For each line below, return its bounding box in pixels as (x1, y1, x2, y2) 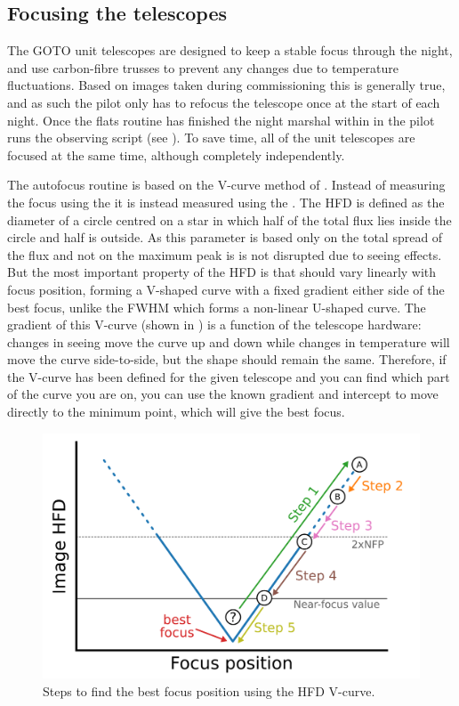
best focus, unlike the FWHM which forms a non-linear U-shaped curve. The (7, 297, 426, 316)
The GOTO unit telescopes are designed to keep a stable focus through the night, (7, 41, 453, 60)
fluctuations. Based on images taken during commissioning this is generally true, (7, 76, 446, 94)
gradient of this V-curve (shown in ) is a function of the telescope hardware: (7, 315, 422, 334)
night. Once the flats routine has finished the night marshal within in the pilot (7, 110, 435, 129)
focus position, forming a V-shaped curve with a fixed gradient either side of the (7, 280, 445, 298)
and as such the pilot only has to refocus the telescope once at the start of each (7, 93, 440, 111)
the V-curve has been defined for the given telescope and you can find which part (7, 367, 450, 385)
